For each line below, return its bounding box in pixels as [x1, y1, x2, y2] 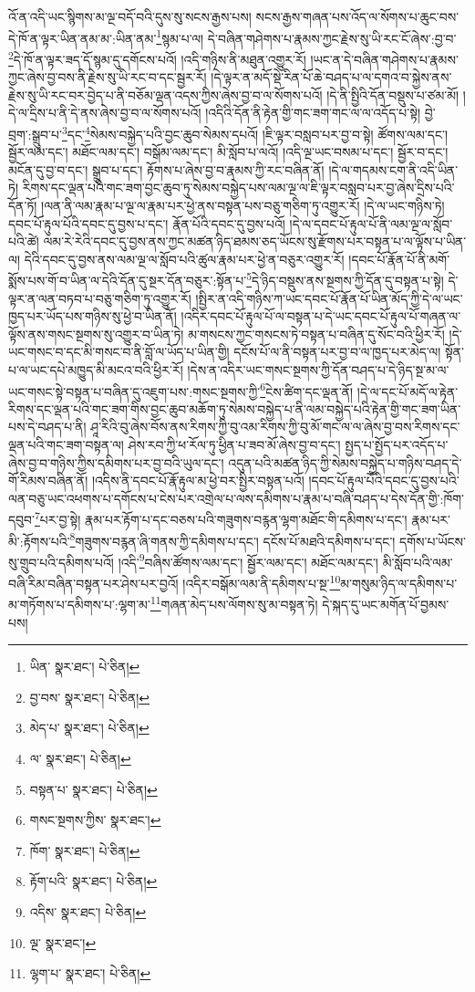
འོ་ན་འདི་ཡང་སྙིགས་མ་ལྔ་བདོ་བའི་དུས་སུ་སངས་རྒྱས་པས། [8, 7, 252, 26]
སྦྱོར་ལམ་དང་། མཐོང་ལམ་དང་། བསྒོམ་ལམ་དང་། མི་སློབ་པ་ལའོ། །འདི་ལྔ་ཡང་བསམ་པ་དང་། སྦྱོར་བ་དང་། [8, 142, 449, 162]
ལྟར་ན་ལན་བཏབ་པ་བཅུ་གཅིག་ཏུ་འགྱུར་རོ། [8, 288, 191, 308]
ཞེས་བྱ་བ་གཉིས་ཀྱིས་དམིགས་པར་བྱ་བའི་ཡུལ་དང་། [8, 453, 224, 472]
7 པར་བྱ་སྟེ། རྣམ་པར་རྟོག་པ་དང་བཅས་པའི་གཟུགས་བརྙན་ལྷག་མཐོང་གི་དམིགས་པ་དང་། [35, 507, 408, 528]
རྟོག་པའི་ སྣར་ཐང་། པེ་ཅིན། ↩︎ [29, 872, 158, 891]
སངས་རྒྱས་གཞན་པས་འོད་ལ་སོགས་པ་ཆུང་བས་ [255, 7, 460, 26]
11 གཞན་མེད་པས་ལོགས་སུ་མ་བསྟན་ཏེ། [150, 592, 318, 613]
